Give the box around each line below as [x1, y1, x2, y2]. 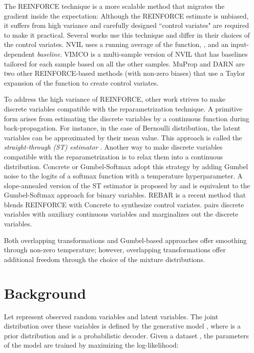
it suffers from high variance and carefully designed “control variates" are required [4, 20, 249, 30]
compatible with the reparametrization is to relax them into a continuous [4, 151, 223, 161]
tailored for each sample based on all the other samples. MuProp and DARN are [4, 58, 245, 68]
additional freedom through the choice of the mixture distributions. [4, 254, 205, 264]
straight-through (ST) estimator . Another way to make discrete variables [4, 142, 223, 152]
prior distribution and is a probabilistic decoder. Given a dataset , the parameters [4, 330, 249, 340]
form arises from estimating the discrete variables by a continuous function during [4, 113, 250, 123]
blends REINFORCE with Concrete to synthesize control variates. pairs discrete [4, 199, 244, 209]
